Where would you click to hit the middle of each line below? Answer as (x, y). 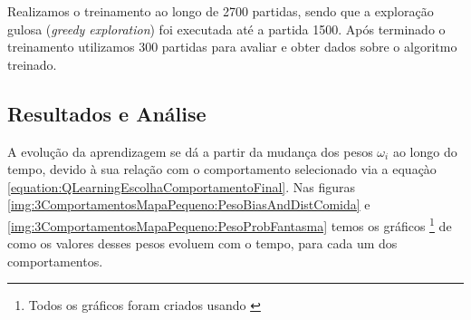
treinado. (32, 64)
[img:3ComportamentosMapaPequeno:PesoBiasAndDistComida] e (189, 204)
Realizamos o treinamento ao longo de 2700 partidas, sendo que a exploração (221, 11)
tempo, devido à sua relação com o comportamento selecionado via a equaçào (222, 169)
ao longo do (425, 151)
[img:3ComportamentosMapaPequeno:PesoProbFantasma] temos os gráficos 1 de (230, 224)
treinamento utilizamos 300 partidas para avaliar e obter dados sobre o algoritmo (232, 47)
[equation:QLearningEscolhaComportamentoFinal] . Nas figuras (182, 186)
